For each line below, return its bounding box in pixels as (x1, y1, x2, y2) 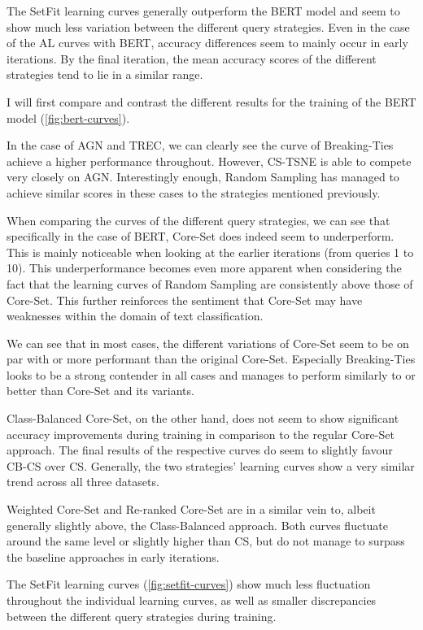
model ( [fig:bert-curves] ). (7, 109, 130, 126)
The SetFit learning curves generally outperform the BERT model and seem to (7, 2, 400, 19)
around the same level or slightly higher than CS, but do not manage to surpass (7, 532, 405, 550)
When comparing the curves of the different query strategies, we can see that (7, 211, 390, 228)
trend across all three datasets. (7, 473, 159, 490)
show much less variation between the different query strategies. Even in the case (7, 18, 410, 35)
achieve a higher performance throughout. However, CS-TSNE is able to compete (7, 152, 412, 169)
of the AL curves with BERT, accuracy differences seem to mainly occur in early (7, 34, 408, 51)
